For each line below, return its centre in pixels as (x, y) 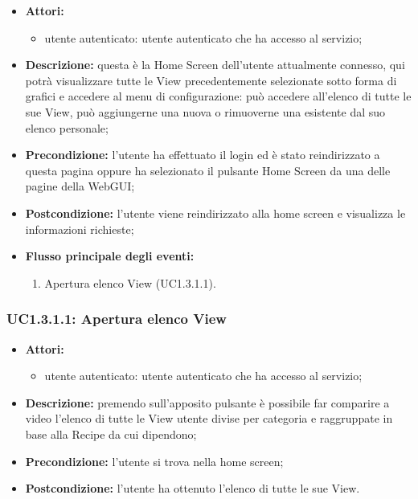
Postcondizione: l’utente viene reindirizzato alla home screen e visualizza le (215, 213)
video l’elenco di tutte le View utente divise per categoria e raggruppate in (209, 418)
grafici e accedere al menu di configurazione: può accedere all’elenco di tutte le (218, 96)
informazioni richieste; (80, 229)
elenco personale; (67, 127)
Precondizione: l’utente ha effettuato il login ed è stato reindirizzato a (203, 155)
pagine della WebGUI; (80, 186)
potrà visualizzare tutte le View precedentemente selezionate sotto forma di (211, 80)
